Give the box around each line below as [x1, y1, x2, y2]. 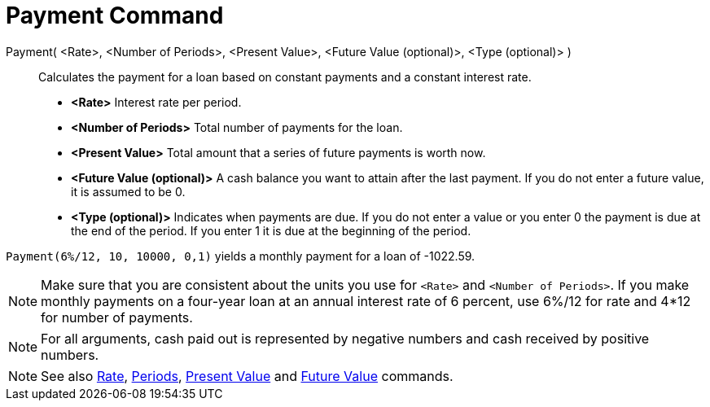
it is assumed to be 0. [71, 184, 186, 199]
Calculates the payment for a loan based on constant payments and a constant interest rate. [38, 69, 532, 84]
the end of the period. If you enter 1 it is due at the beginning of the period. [71, 223, 471, 238]
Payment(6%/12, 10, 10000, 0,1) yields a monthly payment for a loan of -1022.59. [6, 248, 476, 263]
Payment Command [6, 2, 224, 29]
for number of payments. [41, 309, 193, 326]
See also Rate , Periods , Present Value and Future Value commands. [41, 367, 454, 384]
